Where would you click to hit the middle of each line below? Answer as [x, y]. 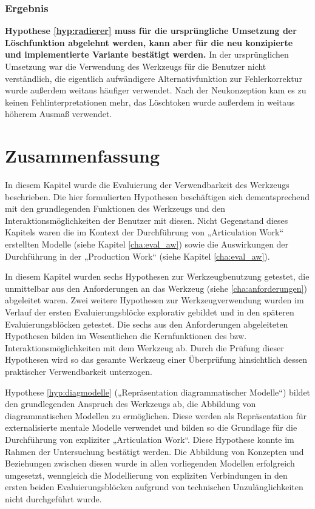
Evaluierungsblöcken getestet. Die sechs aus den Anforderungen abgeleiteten [147, 324]
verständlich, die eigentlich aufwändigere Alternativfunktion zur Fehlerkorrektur [154, 78]
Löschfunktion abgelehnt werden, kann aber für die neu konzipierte [149, 42]
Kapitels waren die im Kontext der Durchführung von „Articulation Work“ [144, 232]
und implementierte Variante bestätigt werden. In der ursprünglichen [147, 54]
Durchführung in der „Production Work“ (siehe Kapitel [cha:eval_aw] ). [137, 256]
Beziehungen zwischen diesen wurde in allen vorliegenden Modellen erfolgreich [150, 463]
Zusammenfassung [83, 156]
